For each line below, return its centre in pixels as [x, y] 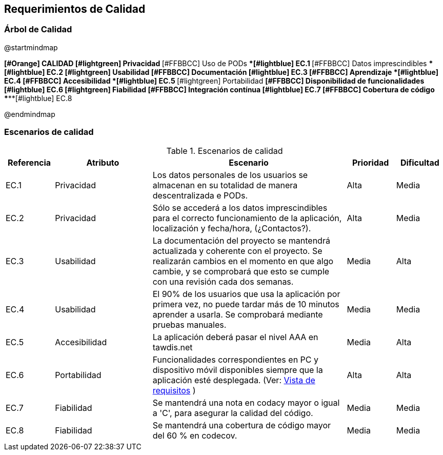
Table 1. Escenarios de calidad [225, 151]
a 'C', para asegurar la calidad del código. [233, 413]
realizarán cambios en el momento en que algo [243, 261]
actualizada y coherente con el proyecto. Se [237, 251]
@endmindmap [30, 114]
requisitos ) [174, 390]
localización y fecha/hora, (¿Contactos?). [232, 228]
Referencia [29, 162]
